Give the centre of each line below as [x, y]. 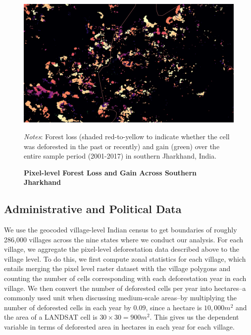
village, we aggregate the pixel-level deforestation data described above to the [122, 249]
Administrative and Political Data [93, 209]
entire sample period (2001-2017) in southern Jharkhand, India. [120, 156]
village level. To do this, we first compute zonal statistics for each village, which [125, 258]
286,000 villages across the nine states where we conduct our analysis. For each [124, 239]
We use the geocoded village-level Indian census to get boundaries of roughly [121, 230]
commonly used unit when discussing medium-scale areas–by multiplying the [120, 298]
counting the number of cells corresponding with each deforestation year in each [125, 278]
